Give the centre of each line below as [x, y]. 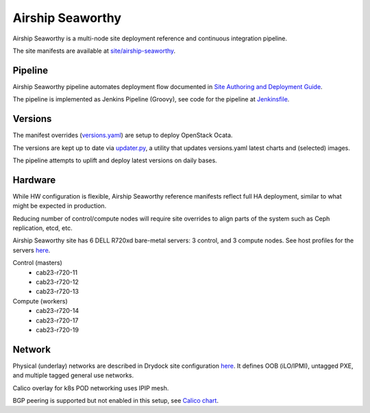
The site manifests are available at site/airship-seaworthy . [94, 51]
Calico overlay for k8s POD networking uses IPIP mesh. [91, 388]
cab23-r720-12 [57, 281]
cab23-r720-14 [57, 311]
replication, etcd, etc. [42, 228]
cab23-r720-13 [57, 292]
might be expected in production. [60, 206]
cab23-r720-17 [57, 320]
